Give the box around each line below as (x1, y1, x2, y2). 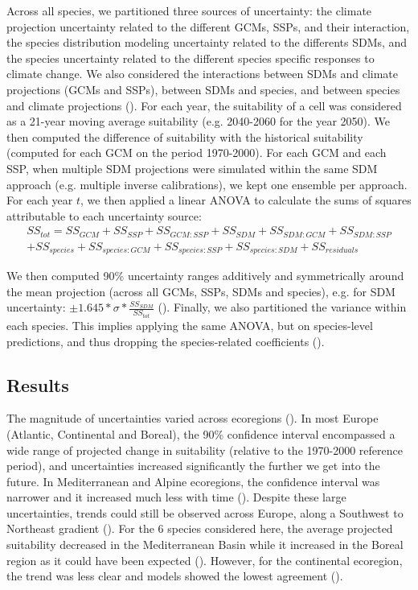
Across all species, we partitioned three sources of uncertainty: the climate (6, 2, 372, 19)
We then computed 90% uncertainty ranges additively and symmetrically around (6, 267, 404, 284)
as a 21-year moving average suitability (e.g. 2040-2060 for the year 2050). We (6, 113, 391, 130)
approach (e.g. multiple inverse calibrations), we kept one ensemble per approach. (6, 175, 408, 192)
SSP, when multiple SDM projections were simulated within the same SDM (6, 159, 378, 176)
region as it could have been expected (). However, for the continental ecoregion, (6, 551, 403, 568)
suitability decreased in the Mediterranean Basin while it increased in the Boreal (6, 536, 404, 553)
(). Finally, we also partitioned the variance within (158, 299, 407, 316)
